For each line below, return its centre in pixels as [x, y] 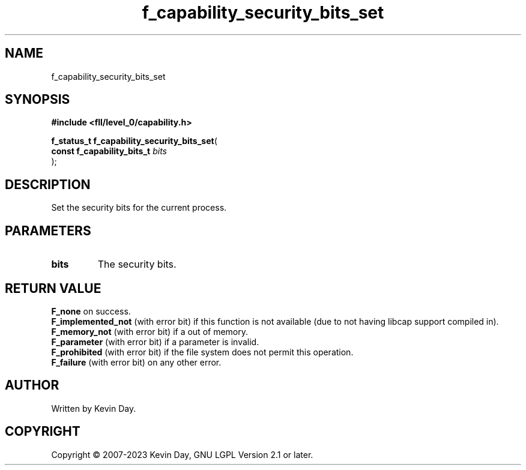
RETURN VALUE [53, 288]
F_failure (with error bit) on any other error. [136, 362]
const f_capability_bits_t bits [109, 151]
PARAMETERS [48, 230]
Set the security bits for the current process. [139, 208]
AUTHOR [32, 385]
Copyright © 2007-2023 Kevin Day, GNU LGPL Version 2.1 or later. [182, 454]
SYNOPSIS [38, 100]
